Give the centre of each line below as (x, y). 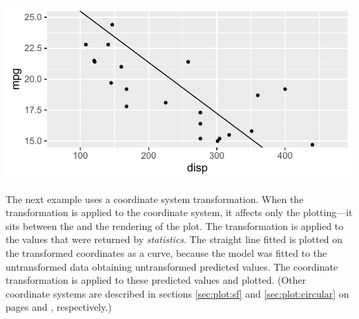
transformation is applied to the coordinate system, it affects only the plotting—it (179, 212)
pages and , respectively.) (59, 307)
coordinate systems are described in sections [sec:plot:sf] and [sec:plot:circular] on (177, 293)
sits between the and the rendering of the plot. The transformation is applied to (175, 225)
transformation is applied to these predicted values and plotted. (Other (156, 280)
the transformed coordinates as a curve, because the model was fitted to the (166, 252)
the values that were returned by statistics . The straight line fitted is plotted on (174, 239)
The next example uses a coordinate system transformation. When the (155, 199)
